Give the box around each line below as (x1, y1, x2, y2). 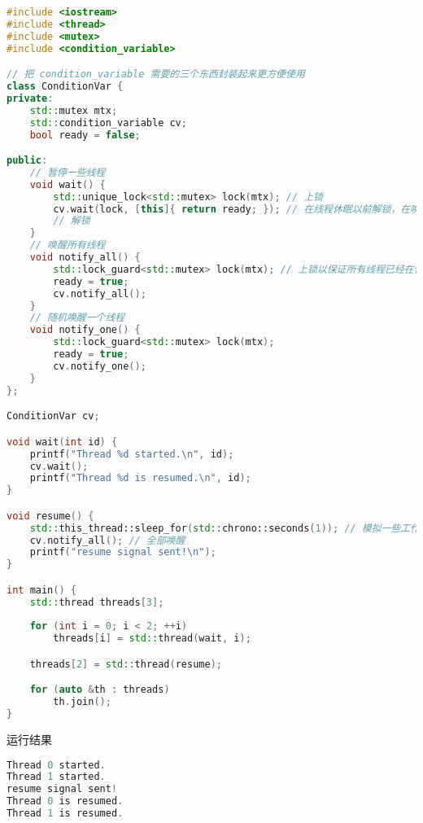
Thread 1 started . (7, 771, 106, 783)
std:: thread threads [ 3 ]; (29, 596, 164, 608)
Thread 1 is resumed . (7, 808, 124, 820)
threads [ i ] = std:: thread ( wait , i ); (53, 633, 251, 645)
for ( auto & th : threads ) (29, 684, 170, 696)
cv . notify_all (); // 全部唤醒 (29, 534, 185, 546)
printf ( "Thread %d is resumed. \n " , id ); (29, 472, 251, 484)
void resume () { (7, 510, 94, 522)
